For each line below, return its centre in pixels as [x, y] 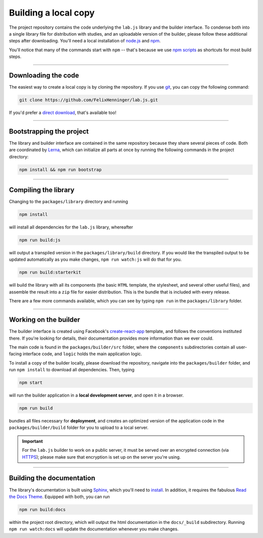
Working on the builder [45, 320]
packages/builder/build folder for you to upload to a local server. [79, 428]
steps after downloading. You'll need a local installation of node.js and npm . [85, 41]
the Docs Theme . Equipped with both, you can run [59, 497]
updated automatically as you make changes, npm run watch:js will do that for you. [95, 259]
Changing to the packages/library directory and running [69, 202]
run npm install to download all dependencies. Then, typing [72, 370]
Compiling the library [42, 190]
